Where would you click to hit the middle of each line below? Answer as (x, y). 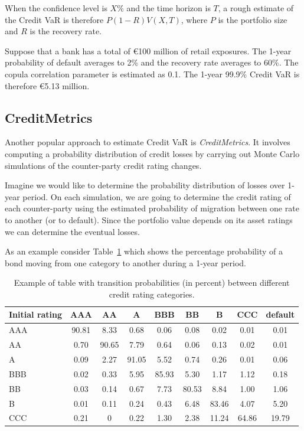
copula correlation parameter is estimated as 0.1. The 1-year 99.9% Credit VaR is (152, 74)
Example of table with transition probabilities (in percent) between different (152, 283)
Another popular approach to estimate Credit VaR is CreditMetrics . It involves (148, 142)
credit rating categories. (152, 294)
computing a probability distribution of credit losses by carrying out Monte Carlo (152, 153)
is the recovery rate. (66, 31)
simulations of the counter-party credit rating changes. (103, 165)
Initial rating (36, 314)
